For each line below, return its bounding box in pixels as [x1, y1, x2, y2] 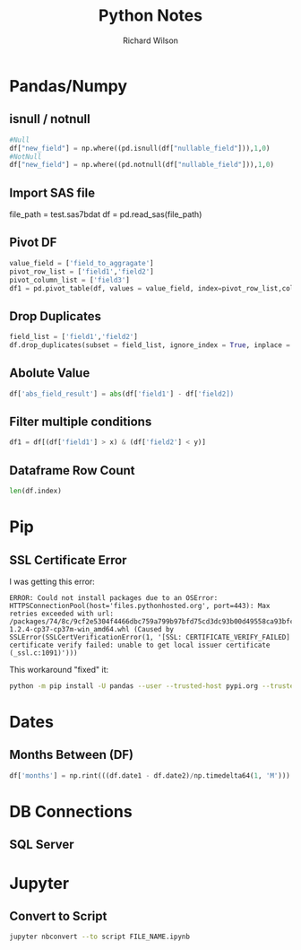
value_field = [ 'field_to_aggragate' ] [9, 258, 154, 267]
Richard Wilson [122, 35, 179, 46]
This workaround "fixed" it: [9, 665, 109, 675]
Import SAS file [9, 185, 96, 200]
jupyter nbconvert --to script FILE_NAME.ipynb [9, 932, 191, 942]
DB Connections [9, 801, 133, 822]
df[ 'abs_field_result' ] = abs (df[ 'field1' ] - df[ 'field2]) [9, 389, 235, 398]
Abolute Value [9, 365, 90, 381]
